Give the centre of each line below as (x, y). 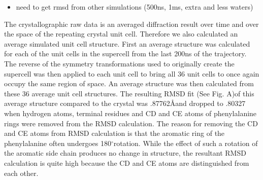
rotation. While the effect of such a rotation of (186, 143)
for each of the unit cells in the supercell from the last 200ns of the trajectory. (125, 53)
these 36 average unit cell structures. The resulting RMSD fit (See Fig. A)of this (129, 93)
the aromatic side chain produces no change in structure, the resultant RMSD (125, 153)
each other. (21, 173)
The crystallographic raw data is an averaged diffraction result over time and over (131, 24)
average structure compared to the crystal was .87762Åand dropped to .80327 (125, 103)
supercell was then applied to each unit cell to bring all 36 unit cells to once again (132, 73)
